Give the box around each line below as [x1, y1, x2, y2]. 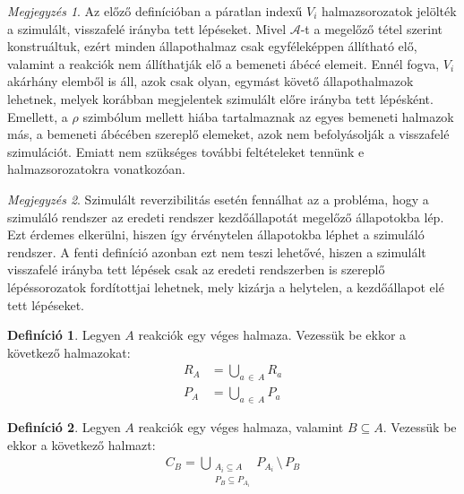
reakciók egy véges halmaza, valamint [138, 417, 344, 436]
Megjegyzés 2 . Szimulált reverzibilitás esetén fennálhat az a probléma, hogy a [7, 189, 429, 208]
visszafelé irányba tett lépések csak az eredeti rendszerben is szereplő [7, 260, 385, 279]
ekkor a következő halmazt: [7, 435, 156, 454]
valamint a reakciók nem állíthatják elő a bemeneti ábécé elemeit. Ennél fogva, [7, 54, 440, 73]
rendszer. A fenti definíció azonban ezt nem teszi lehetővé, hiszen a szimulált [7, 242, 426, 261]
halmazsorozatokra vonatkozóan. [7, 160, 185, 178]
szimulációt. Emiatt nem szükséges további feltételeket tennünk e [7, 142, 365, 160]
